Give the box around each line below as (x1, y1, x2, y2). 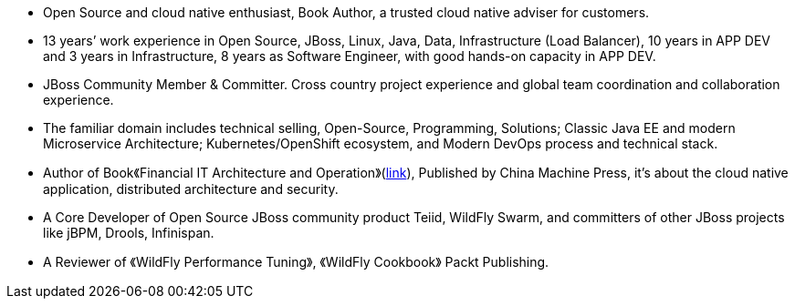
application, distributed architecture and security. (43, 181, 339, 197)
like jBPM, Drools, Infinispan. (43, 225, 214, 240)
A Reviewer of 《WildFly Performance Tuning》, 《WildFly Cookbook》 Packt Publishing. (43, 254, 549, 270)
